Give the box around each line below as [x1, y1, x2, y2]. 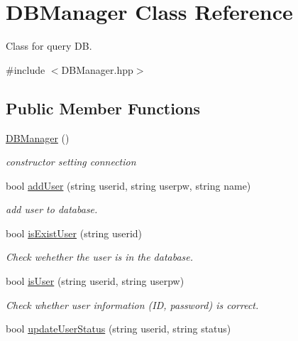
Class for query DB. [6, 38, 92, 53]
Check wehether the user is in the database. [6, 249, 194, 264]
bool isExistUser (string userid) [6, 225, 143, 240]
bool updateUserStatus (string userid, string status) [6, 321, 231, 336]
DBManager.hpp [61, 62, 133, 77]
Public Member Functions [6, 97, 200, 119]
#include [6, 62, 45, 77]
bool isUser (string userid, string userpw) [6, 274, 184, 288]
